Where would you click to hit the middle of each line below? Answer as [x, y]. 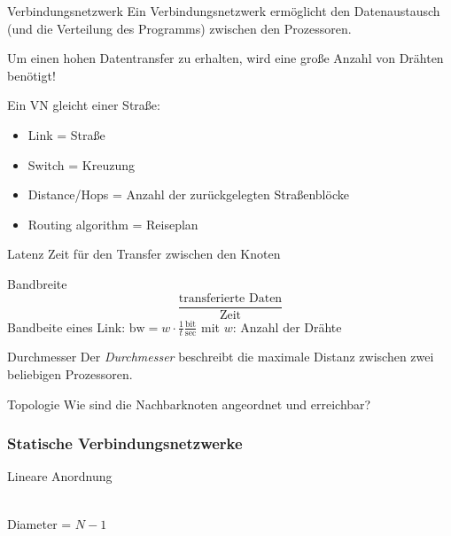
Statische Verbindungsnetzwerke [125, 443]
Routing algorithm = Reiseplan [113, 224]
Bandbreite [37, 283]
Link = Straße [66, 134]
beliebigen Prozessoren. [70, 374]
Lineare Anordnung [60, 476]
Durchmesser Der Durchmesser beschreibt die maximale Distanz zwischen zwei [221, 357]
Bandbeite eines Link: [66, 326]
